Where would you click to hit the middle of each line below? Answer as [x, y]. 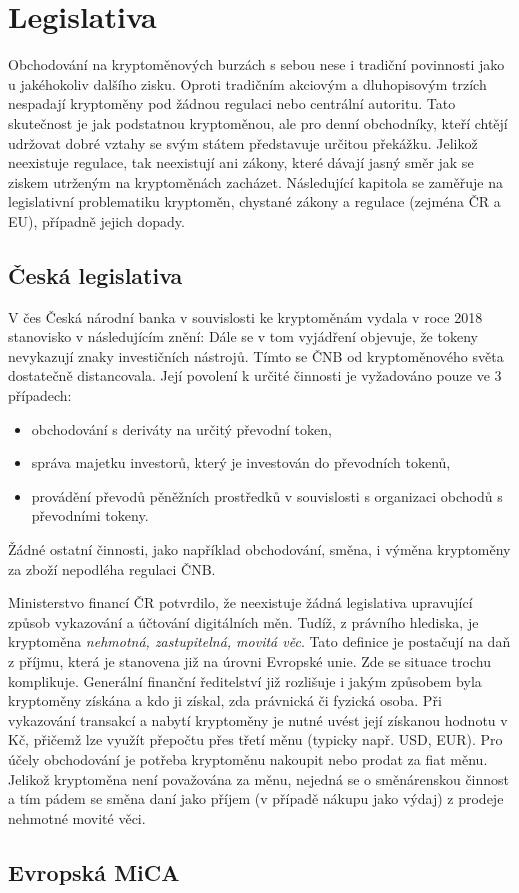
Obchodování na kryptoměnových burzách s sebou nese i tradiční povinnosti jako [256, 64]
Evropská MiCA [94, 871]
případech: [40, 395]
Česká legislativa [95, 274]
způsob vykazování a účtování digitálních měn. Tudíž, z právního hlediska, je [243, 621]
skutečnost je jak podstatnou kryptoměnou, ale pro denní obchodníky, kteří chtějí [258, 122]
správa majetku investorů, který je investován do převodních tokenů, [241, 462]
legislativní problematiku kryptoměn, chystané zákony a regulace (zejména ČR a [254, 201]
